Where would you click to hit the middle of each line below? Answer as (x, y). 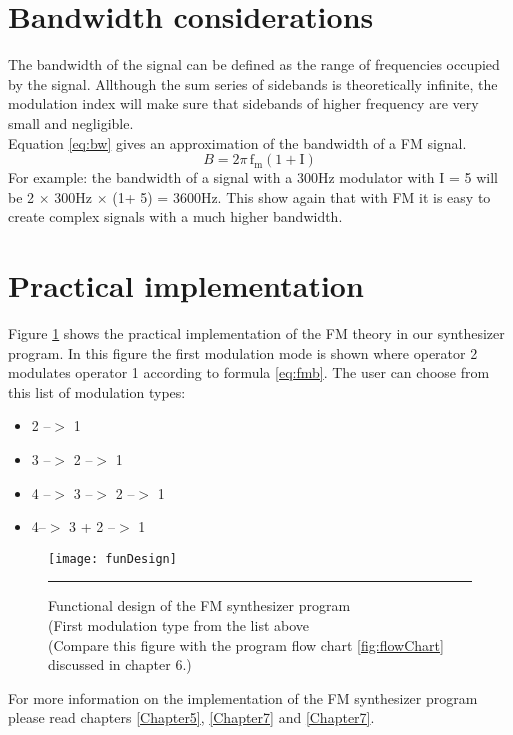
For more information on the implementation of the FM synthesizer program (243, 697)
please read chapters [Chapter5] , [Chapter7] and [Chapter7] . (191, 717)
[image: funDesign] (112, 558)
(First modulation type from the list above (179, 625)
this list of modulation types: (97, 391)
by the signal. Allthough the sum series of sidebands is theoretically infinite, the (253, 83)
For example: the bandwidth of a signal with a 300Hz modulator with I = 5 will (253, 177)
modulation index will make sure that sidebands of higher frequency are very (243, 103)
